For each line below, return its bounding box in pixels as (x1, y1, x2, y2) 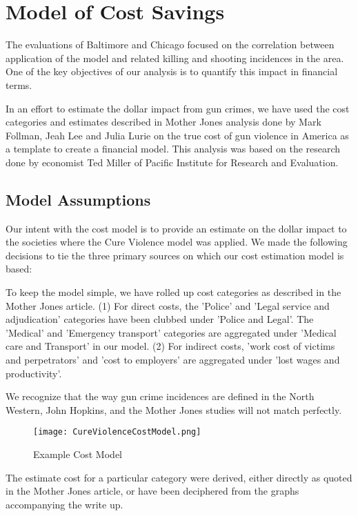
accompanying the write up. (6, 497, 123, 511)
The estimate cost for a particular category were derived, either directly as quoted (6, 470, 352, 484)
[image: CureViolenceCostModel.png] (33, 427, 201, 437)
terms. (6, 77, 32, 92)
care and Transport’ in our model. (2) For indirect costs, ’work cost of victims (6, 339, 335, 353)
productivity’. (6, 366, 62, 380)
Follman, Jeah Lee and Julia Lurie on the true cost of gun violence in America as (6, 128, 349, 142)
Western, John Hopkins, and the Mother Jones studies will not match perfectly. (6, 402, 342, 417)
